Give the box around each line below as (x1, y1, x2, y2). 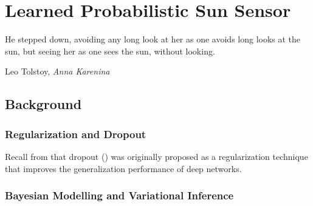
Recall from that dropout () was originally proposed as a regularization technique (5, 150, 308, 162)
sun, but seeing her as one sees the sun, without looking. (5, 44, 215, 57)
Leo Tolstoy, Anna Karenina (5, 65, 110, 78)
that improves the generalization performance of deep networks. (5, 162, 242, 174)
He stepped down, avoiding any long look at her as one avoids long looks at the (5, 33, 301, 45)
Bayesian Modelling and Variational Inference (5, 188, 234, 203)
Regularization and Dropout (5, 126, 146, 141)
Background (5, 95, 82, 113)
